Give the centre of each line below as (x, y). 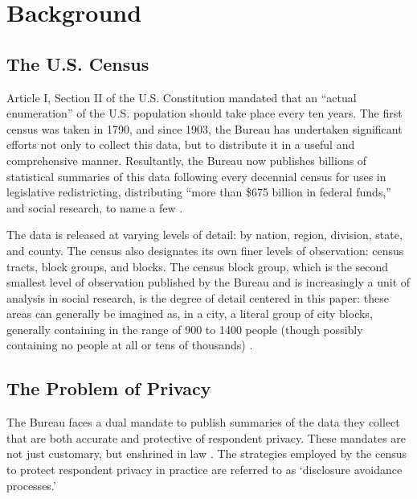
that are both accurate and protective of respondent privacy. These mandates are (206, 437)
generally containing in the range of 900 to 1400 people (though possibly (185, 329)
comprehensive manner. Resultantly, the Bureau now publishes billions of (187, 160)
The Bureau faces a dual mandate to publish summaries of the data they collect (203, 422)
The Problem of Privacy (109, 388)
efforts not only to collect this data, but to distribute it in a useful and (181, 144)
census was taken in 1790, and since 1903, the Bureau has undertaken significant (204, 128)
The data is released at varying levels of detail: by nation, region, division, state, (204, 235)
